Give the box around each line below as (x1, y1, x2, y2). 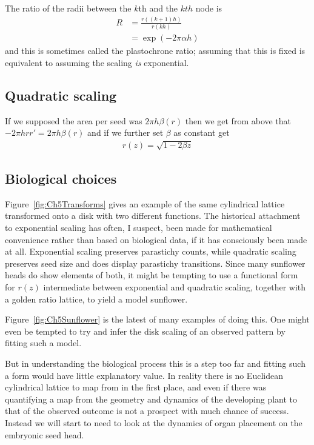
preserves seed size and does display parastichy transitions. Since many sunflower (5, 256, 306, 269)
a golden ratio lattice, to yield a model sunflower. (5, 292, 188, 305)
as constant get (173, 126, 230, 139)
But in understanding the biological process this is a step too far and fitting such (5, 357, 306, 369)
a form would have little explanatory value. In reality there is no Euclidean (5, 369, 283, 381)
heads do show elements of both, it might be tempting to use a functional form (5, 269, 298, 281)
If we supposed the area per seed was (5, 114, 142, 127)
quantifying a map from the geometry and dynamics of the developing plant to (5, 392, 298, 405)
